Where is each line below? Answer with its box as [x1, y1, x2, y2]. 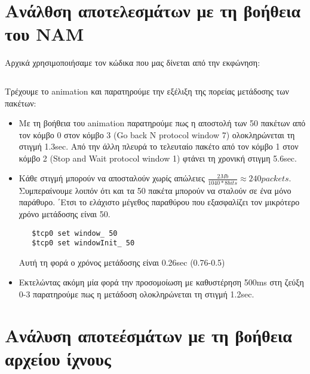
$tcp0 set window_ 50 [32, 229, 118, 238]
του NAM [5, 22, 84, 46]
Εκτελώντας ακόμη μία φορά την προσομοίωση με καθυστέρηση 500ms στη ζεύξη [19, 276, 304, 288]
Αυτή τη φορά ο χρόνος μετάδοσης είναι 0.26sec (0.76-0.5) [19, 256, 225, 268]
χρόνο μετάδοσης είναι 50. [19, 207, 111, 220]
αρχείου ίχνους [5, 346, 111, 371]
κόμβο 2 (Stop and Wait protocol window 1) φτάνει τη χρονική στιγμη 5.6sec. [19, 151, 297, 164]
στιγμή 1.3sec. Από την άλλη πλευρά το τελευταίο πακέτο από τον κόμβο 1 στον [19, 140, 299, 153]
